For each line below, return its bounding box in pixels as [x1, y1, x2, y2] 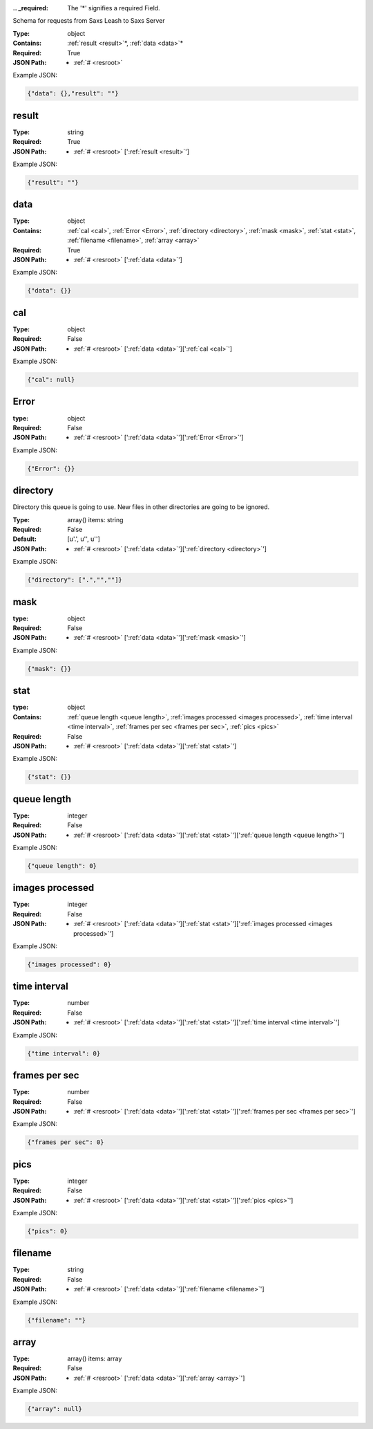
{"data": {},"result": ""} [27, 90, 119, 98]
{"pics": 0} [27, 1227, 68, 1235]
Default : [12, 535, 37, 543]
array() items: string [67, 515, 124, 524]
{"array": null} [27, 1405, 83, 1413]
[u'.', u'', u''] [67, 535, 100, 543]
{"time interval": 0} [27, 1049, 101, 1058]
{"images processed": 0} [27, 960, 112, 968]
